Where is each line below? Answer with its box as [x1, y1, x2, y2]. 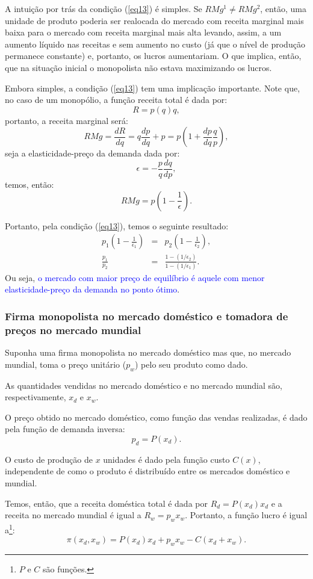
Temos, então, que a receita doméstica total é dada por [5, 497, 208, 509]
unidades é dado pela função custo [103, 453, 230, 465]
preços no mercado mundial [5, 322, 141, 337]
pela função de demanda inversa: [5, 423, 125, 435]
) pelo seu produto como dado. [135, 358, 248, 370]
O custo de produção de [5, 453, 93, 465]
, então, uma [260, 2, 306, 14]
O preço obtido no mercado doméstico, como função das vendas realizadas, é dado [5, 410, 308, 423]
